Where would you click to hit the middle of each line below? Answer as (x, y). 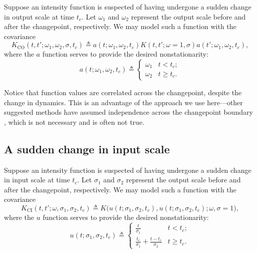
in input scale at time (37, 180)
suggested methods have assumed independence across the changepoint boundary (128, 112)
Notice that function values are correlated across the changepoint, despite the (123, 92)
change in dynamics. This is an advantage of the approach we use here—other (123, 102)
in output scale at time (39, 16)
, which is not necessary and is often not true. (74, 121)
